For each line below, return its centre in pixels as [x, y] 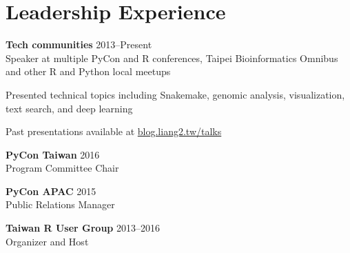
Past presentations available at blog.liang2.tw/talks [114, 131]
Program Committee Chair [62, 168]
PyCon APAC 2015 [51, 191]
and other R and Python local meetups [88, 71]
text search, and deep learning [69, 108]
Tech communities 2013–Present [79, 44]
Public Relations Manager [60, 204]
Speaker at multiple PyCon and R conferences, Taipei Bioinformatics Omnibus [172, 58]
